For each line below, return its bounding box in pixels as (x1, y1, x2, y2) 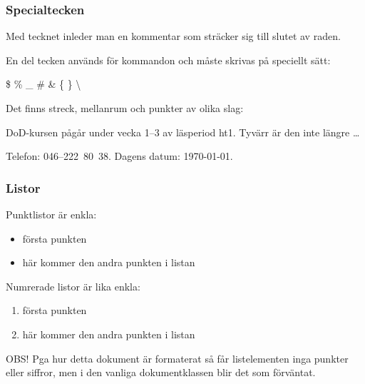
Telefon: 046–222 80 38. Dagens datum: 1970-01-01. (6, 148, 233, 163)
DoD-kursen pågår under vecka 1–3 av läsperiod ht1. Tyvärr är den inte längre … (6, 124, 360, 139)
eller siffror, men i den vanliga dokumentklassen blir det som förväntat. (6, 365, 316, 380)
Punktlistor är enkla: (6, 207, 97, 221)
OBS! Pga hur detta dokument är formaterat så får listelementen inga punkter (6, 350, 349, 365)
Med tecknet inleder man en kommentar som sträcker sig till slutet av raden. (6, 29, 341, 44)
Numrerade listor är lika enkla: (6, 278, 140, 293)
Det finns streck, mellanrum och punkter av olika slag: (6, 101, 244, 115)
